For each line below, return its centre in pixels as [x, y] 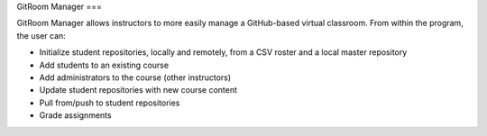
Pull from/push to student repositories [110, 103]
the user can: [41, 35]
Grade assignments [75, 115]
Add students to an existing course [104, 65]
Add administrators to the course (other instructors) [135, 77]
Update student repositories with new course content [138, 90]
